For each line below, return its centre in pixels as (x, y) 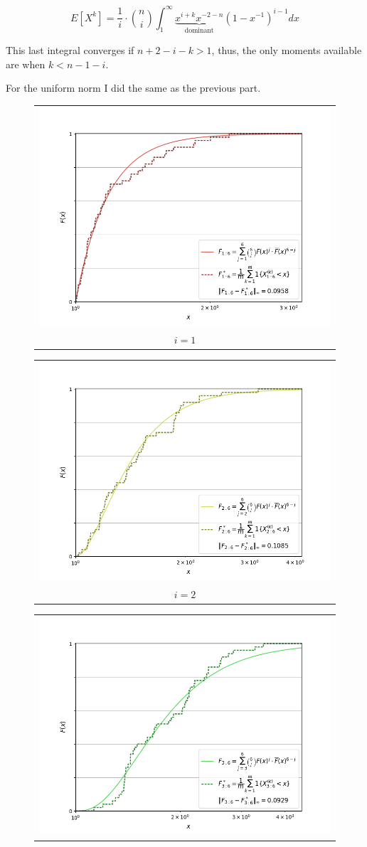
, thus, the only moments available (287, 49)
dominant (199, 31)
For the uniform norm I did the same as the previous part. (133, 88)
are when (26, 64)
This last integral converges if (70, 49)
